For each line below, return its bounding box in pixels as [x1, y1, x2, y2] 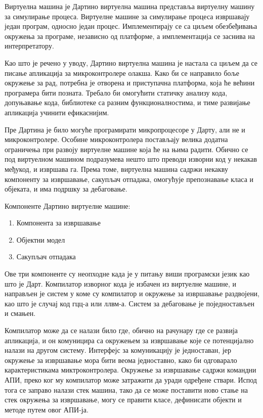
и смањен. [5, 308, 36, 318]
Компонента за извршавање [16, 217, 101, 228]
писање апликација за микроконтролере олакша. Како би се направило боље [5, 67, 239, 78]
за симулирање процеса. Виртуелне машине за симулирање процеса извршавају [5, 11, 250, 21]
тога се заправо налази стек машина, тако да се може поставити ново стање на [5, 384, 248, 395]
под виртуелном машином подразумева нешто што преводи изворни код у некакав [5, 154, 257, 164]
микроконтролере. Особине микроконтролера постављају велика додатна [5, 134, 228, 145]
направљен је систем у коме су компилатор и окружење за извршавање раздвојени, [5, 288, 260, 299]
